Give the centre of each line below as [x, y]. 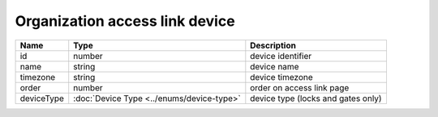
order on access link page [300, 87]
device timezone [282, 77]
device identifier [281, 56]
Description [273, 45]
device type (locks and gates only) [316, 98]
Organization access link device [125, 21]
